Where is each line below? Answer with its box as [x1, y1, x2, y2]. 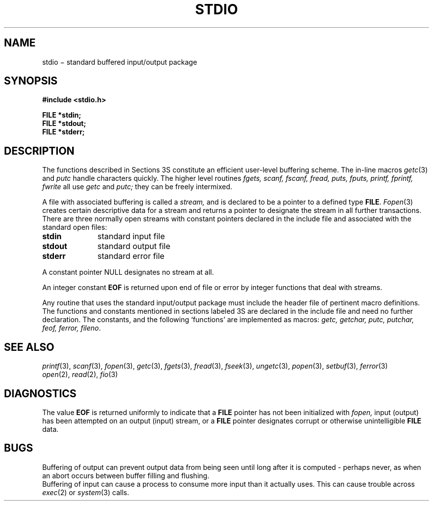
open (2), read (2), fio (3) [42, 370, 118, 379]
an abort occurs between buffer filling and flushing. [42, 471, 210, 480]
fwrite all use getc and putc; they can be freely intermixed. [42, 182, 232, 191]
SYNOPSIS [4, 75, 58, 87]
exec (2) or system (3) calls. [42, 488, 130, 497]
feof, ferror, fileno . [42, 324, 101, 333]
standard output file [97, 241, 171, 252]
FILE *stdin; [42, 111, 82, 120]
